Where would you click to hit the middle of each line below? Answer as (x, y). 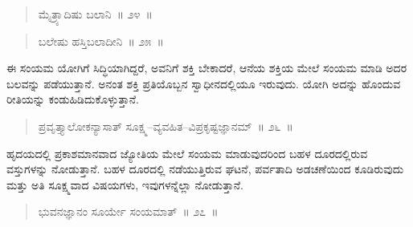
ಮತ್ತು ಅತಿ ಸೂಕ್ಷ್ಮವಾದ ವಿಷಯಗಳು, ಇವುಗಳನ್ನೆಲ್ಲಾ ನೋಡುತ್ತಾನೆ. (125, 184)
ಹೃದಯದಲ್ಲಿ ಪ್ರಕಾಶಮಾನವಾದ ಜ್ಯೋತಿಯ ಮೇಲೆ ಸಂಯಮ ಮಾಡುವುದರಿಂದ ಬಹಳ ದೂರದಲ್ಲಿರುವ (187, 153)
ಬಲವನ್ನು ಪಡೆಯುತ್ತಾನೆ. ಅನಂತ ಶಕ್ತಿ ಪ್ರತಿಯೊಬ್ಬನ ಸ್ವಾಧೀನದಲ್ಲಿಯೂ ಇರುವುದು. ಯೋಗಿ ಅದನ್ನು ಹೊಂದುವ (204, 83)
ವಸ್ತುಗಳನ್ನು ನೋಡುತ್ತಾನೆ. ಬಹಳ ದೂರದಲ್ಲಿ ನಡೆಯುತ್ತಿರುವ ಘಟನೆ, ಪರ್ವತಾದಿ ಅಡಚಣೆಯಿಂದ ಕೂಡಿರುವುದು (205, 169)
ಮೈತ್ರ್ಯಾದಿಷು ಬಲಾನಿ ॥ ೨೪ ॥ (95, 14)
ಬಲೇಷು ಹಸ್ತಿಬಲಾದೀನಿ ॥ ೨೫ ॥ (101, 41)
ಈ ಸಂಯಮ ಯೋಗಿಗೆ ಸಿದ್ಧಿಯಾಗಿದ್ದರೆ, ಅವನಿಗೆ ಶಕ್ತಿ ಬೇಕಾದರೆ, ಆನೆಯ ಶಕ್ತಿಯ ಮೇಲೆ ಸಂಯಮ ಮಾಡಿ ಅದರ (207, 68)
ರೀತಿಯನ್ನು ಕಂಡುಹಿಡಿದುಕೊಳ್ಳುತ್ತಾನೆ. (73, 99)
